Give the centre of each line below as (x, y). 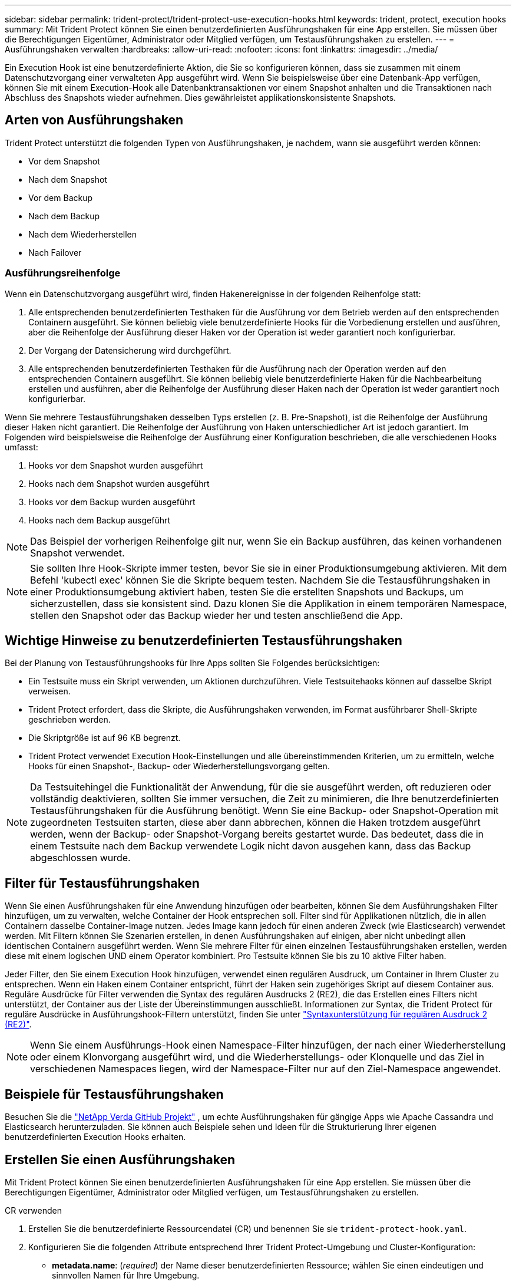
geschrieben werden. (70, 720)
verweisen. (49, 691)
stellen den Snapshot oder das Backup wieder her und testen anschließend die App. (216, 615)
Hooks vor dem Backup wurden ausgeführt (112, 502)
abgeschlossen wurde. (80, 858)
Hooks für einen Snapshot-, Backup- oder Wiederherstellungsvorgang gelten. (179, 766)
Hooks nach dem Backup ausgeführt (100, 520)
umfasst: (21, 447)
